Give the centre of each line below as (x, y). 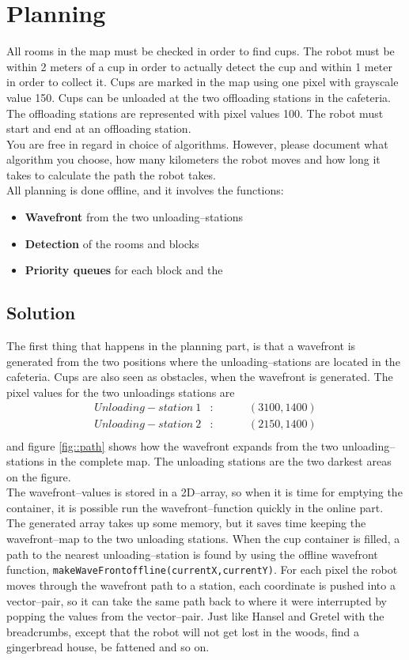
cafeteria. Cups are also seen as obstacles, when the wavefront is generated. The (200, 377)
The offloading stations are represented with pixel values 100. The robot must (195, 113)
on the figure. (39, 476)
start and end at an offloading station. (99, 128)
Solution (41, 313)
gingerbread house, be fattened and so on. (108, 647)
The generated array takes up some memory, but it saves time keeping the (186, 523)
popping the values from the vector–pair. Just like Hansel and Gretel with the (195, 616)
